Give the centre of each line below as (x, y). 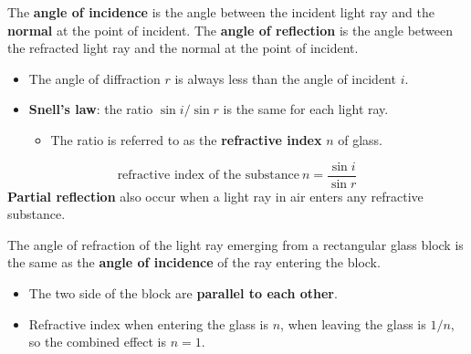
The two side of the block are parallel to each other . (183, 293)
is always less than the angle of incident (285, 78)
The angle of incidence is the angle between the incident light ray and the (221, 12)
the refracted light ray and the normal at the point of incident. (183, 48)
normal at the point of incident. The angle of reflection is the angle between (230, 30)
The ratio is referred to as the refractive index (186, 139)
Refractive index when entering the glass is (149, 323)
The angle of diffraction (94, 78)
